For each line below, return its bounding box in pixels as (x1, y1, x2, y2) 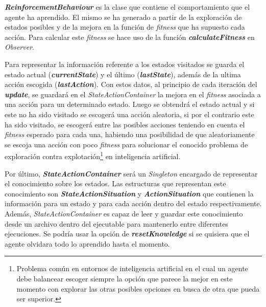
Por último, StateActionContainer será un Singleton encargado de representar (5, 168, 258, 179)
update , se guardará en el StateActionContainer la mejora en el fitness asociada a (5, 89, 261, 99)
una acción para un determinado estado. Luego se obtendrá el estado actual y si (5, 99, 255, 109)
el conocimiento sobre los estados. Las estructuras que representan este (5, 178, 226, 189)
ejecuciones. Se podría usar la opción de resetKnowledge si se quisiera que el (5, 228, 250, 239)
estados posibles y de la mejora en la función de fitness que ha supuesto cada (5, 21, 245, 32)
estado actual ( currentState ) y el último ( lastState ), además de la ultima (5, 69, 241, 79)
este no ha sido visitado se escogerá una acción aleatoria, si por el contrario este (5, 108, 254, 119)
